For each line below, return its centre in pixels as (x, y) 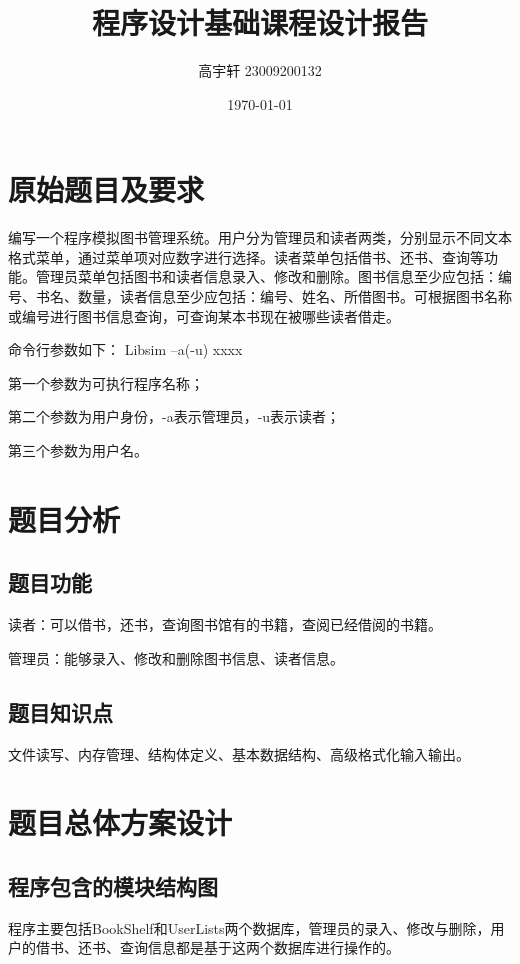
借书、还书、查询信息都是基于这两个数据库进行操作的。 (217, 947)
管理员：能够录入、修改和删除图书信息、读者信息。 (176, 657)
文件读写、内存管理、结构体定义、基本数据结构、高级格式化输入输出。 (239, 753)
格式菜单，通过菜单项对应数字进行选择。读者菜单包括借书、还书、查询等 (246, 256)
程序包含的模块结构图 (113, 885)
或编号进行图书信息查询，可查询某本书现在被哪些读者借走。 (204, 315)
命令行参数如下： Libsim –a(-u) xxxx (125, 349)
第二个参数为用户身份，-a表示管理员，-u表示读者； (174, 416)
